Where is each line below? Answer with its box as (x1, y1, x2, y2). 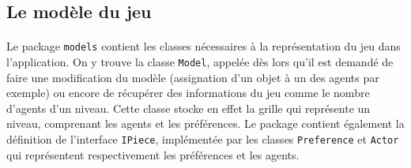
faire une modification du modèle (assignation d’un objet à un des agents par (6, 69, 379, 85)
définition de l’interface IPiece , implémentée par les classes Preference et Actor (6, 131, 399, 147)
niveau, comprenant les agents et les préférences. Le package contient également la (6, 115, 405, 132)
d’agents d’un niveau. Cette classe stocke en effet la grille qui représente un (6, 99, 371, 116)
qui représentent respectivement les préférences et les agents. (6, 146, 300, 162)
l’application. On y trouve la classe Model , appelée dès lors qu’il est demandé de (6, 54, 394, 70)
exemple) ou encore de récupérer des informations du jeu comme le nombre (6, 84, 370, 101)
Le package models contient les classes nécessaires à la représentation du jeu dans (6, 38, 401, 54)
